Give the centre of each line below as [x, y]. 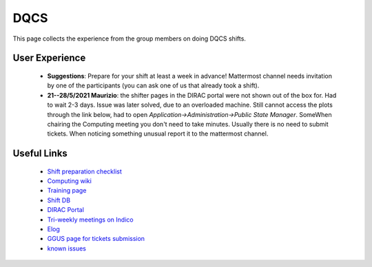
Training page [67, 191]
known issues [66, 248]
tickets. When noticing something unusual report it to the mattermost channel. [158, 133]
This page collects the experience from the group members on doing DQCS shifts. [129, 39]
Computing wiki [70, 181]
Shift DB [59, 200]
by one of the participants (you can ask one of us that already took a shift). [153, 85]
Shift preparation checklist [84, 171]
